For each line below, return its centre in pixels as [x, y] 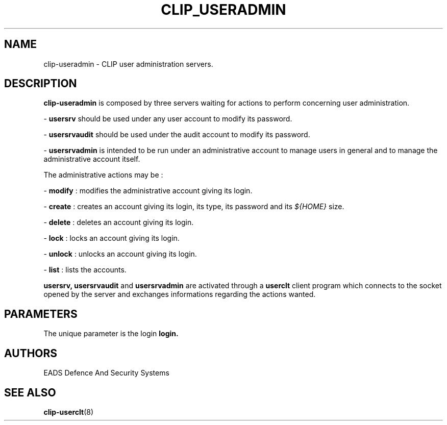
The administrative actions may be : [103, 175]
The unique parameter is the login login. [111, 334]
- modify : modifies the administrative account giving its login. [148, 191]
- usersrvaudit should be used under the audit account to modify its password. [177, 135]
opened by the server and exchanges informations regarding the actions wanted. [180, 294]
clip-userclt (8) [69, 412]
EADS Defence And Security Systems [106, 373]
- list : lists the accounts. [85, 270]
